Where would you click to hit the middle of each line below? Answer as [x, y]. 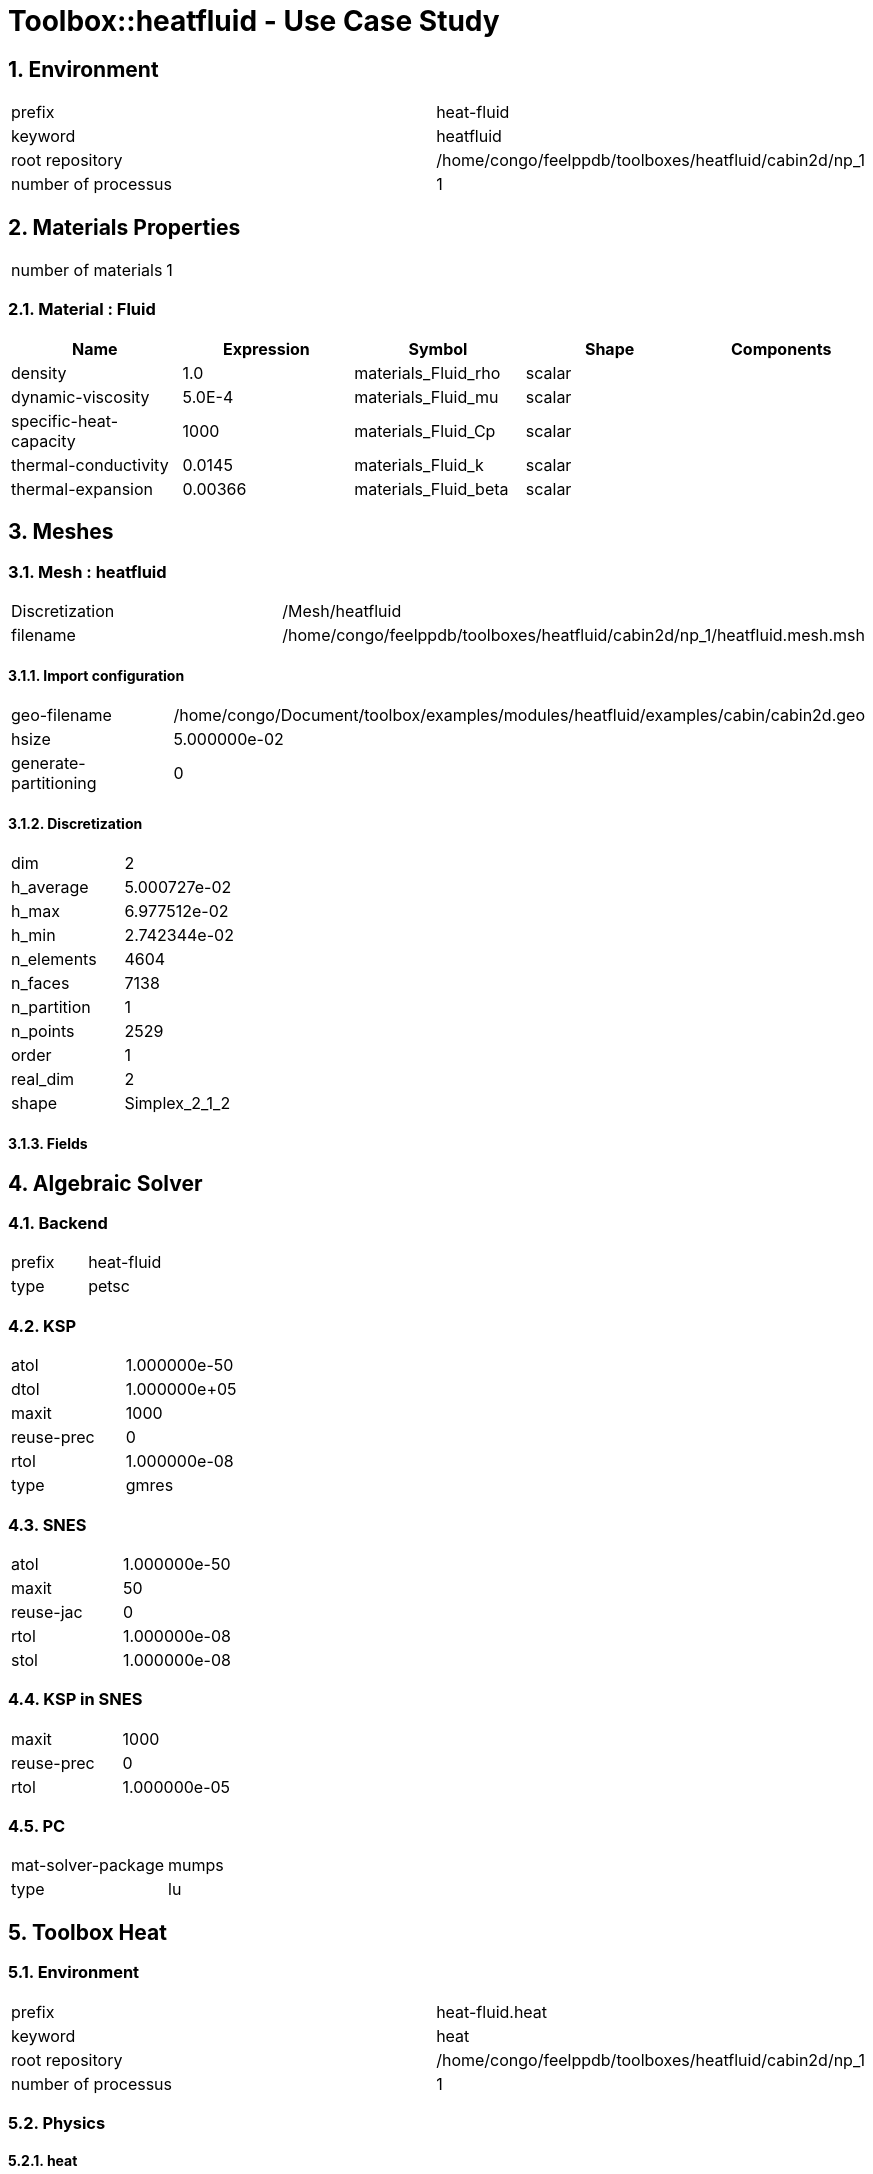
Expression [266, 348]
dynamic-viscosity [80, 396]
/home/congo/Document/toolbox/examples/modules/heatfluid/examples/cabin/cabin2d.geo [519, 715]
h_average [50, 887]
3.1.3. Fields [48, 1144]
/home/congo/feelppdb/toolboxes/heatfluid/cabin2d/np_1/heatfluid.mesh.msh [573, 634]
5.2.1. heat [43, 2160]
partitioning [54, 783]
